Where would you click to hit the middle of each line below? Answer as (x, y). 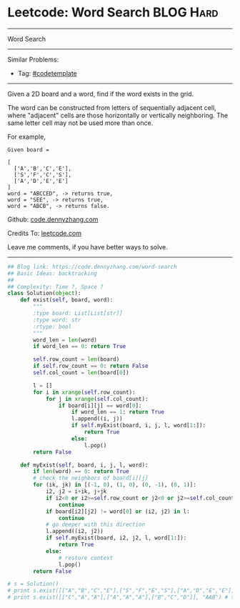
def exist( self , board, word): (67, 300)
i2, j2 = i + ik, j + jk (76, 492)
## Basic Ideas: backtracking (52, 273)
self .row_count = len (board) (76, 359)
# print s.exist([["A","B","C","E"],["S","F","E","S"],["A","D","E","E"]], (122, 591)
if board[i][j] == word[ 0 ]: (100, 405)
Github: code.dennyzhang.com (53, 219)
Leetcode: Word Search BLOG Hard (113, 13)
